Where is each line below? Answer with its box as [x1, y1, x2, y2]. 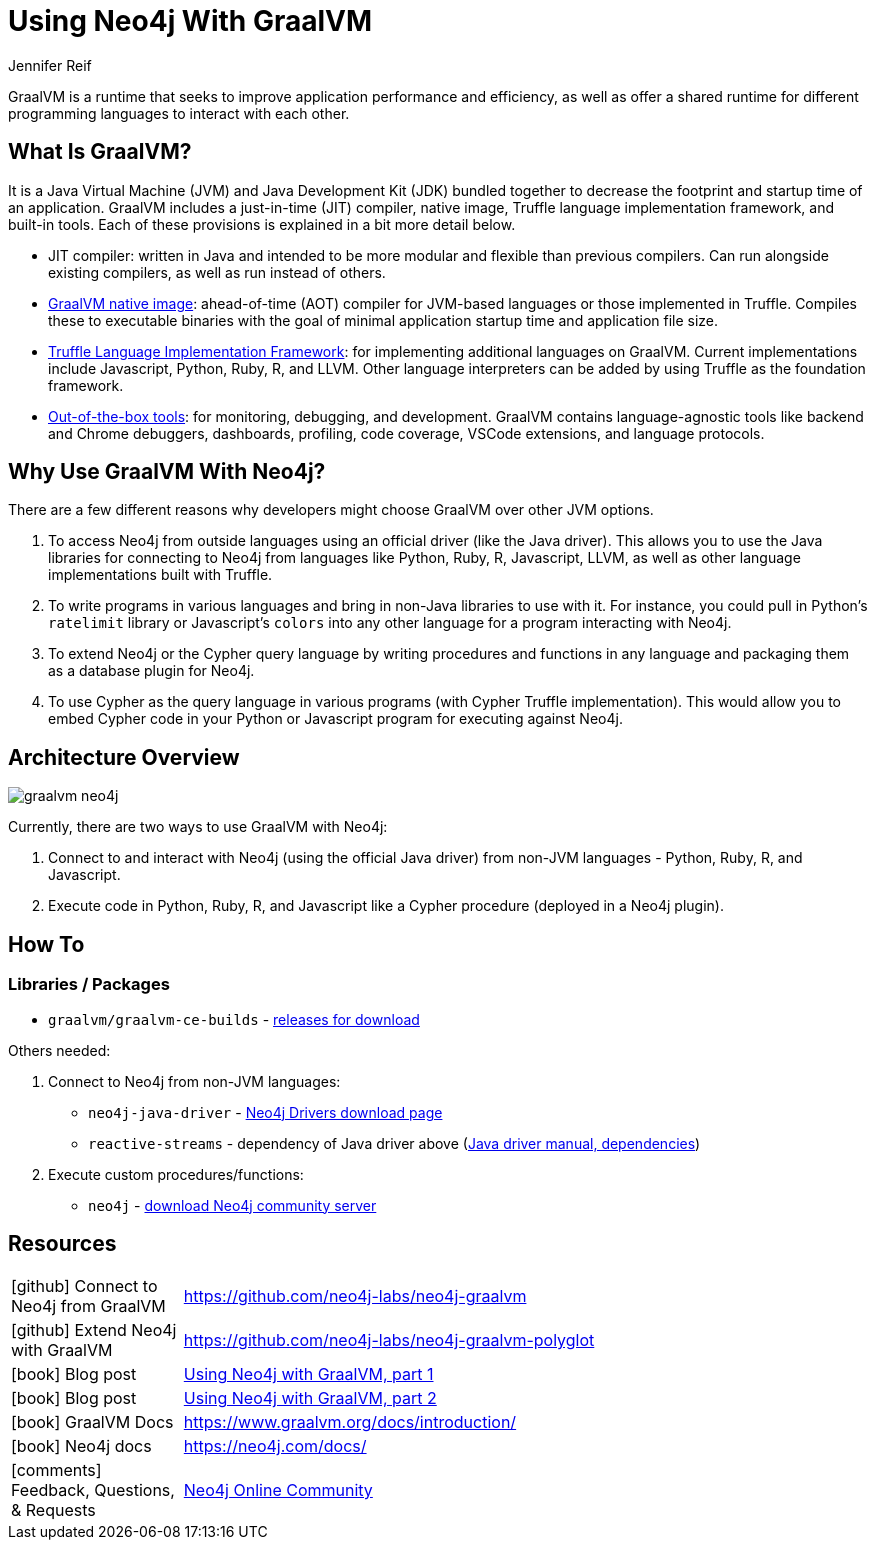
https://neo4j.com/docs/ [183, 1436, 367, 1457]
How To [8, 931, 85, 957]
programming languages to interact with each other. [8, 104, 350, 122]
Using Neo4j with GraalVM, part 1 [183, 1364, 434, 1385]
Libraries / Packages [8, 974, 170, 995]
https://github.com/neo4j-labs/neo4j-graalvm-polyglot [183, 1330, 595, 1351]
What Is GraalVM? [8, 139, 192, 165]
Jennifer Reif [8, 56, 92, 74]
